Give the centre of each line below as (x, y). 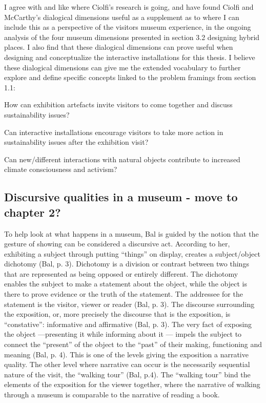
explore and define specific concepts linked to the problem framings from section (130, 77)
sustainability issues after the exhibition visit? (76, 142)
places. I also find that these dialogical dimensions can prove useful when (119, 47)
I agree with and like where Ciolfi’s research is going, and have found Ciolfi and (129, 7)
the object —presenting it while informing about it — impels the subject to (123, 334)
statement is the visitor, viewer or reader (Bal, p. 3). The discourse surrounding (129, 304)
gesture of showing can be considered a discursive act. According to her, (117, 244)
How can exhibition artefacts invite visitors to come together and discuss (118, 104)
